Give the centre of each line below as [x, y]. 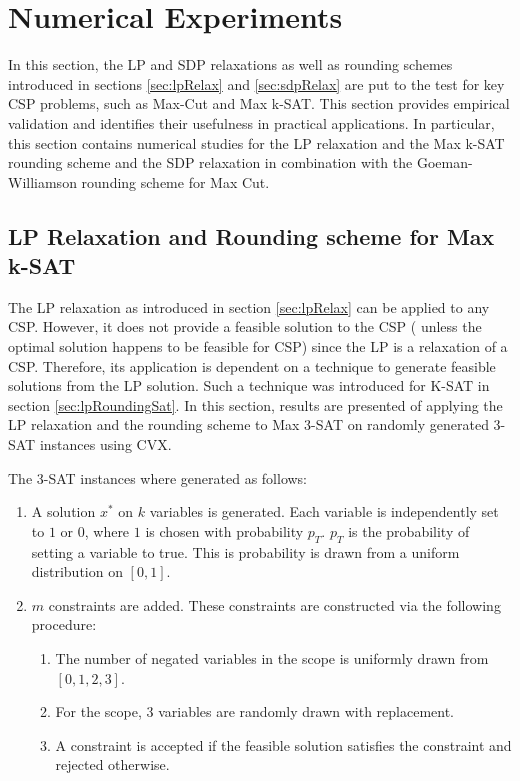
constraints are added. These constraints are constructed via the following [274, 604]
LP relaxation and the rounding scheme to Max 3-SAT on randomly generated [248, 424]
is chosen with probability [224, 530]
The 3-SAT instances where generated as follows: [158, 477]
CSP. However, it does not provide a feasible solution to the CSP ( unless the [245, 326]
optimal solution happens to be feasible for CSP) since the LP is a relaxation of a [258, 346]
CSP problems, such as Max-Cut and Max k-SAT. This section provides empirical [259, 103]
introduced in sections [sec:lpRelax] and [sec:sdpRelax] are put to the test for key [256, 83]
